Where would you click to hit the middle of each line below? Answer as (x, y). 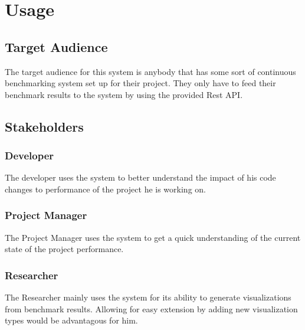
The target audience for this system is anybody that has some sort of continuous (150, 71)
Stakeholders (44, 126)
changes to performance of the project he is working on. (105, 189)
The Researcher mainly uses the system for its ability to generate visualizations (148, 297)
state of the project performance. (64, 249)
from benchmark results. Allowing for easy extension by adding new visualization (151, 308)
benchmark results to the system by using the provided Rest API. (124, 94)
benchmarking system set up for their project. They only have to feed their (140, 83)
